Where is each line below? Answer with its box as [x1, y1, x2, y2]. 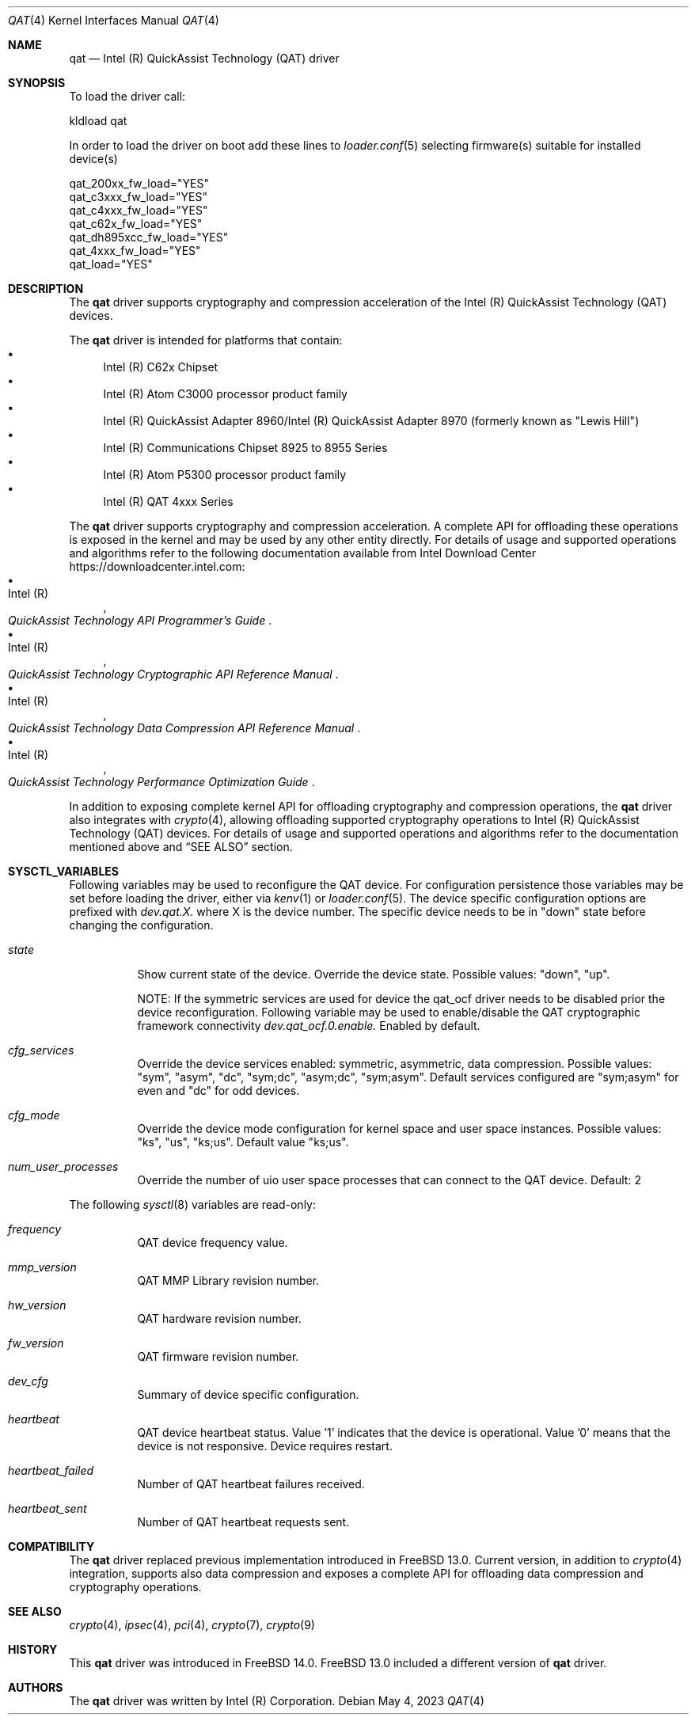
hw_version [8, 1298, 66, 1312]
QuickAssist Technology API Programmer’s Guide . [8, 614, 272, 627]
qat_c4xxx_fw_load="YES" [69, 203, 208, 217]
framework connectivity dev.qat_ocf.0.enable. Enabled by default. [137, 1019, 480, 1032]
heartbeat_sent [8, 1502, 87, 1515]
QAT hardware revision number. [137, 1312, 302, 1325]
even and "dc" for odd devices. [137, 1084, 300, 1097]
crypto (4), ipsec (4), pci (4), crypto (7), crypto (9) [69, 1618, 315, 1632]
